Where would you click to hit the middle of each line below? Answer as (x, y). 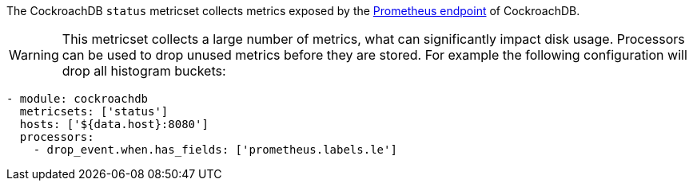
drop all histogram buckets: (144, 71)
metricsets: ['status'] (94, 111)
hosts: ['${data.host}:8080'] (114, 124)
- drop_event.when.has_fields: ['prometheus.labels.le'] (215, 150)
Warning (34, 55)
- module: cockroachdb (78, 99)
